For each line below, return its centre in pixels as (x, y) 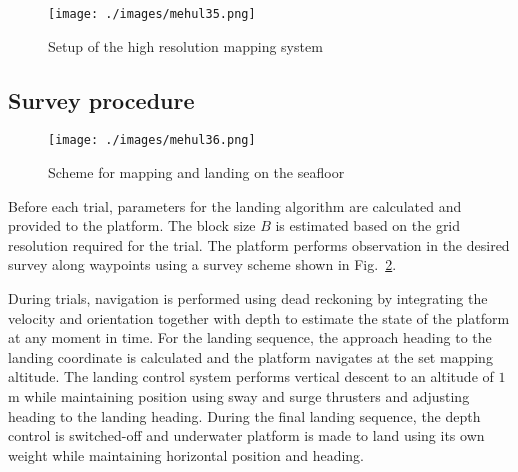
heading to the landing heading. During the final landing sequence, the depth (244, 415)
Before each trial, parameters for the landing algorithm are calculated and (235, 205)
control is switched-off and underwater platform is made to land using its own (246, 435)
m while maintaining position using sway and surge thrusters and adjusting (239, 396)
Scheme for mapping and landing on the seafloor (196, 172)
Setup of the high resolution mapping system (185, 45)
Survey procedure (101, 99)
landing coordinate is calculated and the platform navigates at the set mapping (250, 356)
